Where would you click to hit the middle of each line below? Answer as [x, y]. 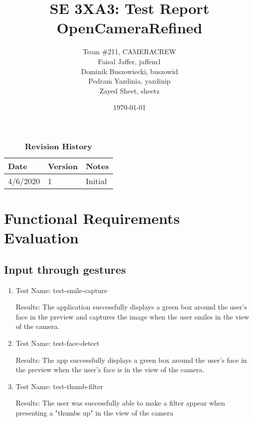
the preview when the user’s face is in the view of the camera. [110, 369]
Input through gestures [65, 269]
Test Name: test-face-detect [58, 343]
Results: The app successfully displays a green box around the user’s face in [131, 360]
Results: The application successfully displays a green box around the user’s [131, 307]
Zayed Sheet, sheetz [129, 90]
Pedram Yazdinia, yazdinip [129, 81]
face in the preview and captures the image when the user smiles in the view [132, 316]
